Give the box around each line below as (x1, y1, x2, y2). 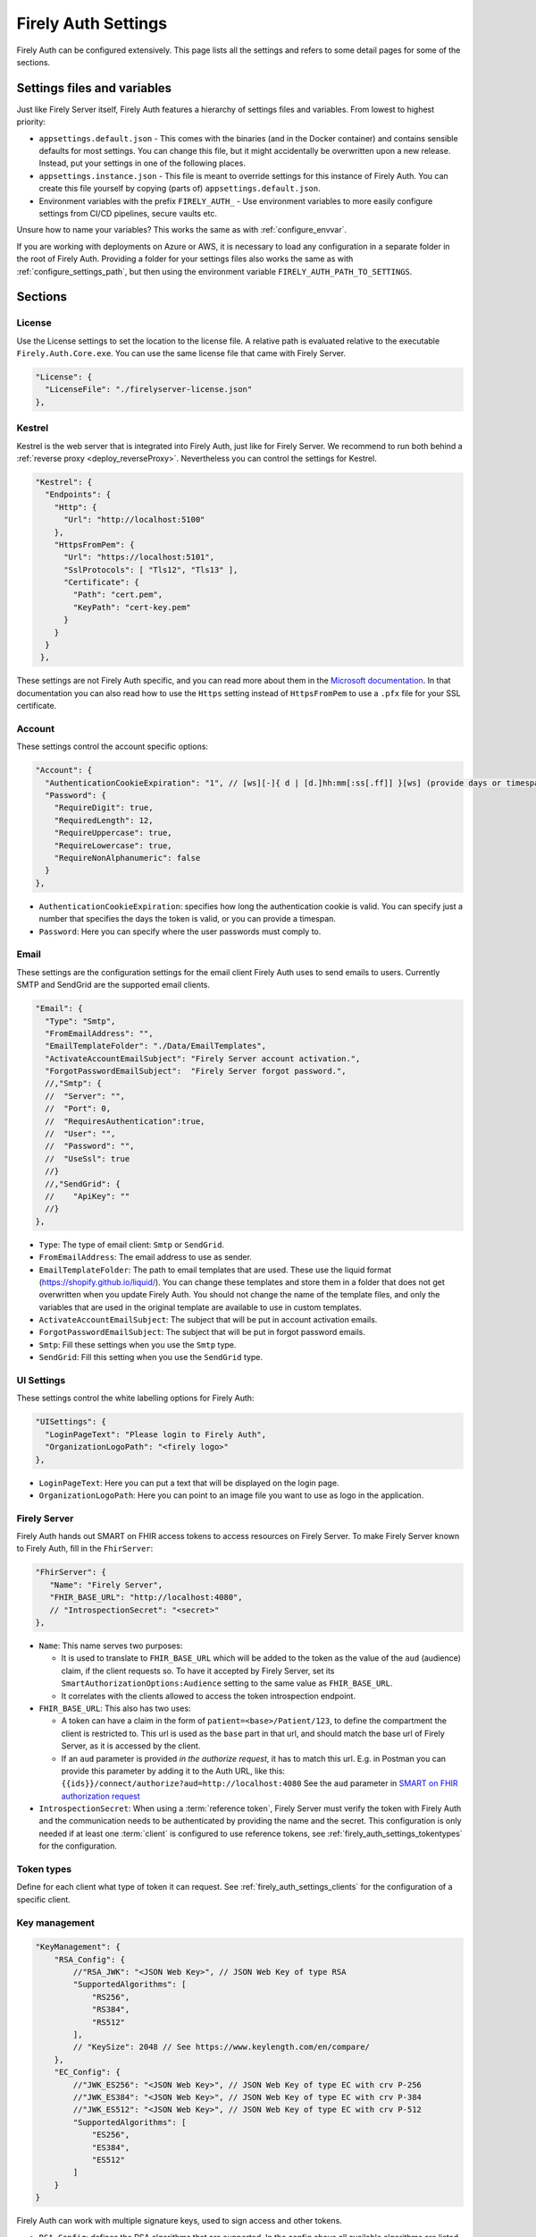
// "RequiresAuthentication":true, (45, 1116, 205, 1127)
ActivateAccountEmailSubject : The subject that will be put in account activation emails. (38, 1314, 378, 1325)
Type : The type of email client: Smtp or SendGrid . (38, 1239, 225, 1250)
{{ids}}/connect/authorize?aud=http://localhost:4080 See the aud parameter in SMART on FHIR (61, 1778, 459, 1789)
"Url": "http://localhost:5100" (63, 515, 205, 525)
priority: (16, 116, 46, 127)
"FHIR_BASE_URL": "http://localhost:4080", (49, 1593, 243, 1603)
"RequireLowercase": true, (54, 840, 173, 850)
